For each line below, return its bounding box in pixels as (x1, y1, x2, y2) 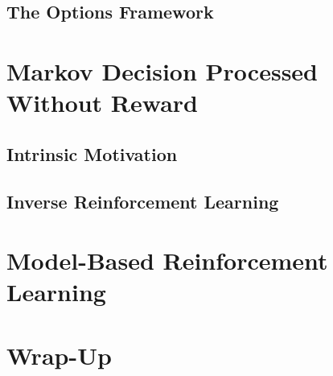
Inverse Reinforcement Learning (6, 188, 279, 213)
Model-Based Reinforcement (6, 244, 328, 277)
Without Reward (6, 86, 198, 119)
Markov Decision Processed (6, 54, 318, 87)
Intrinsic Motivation (6, 141, 178, 166)
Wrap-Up (6, 338, 112, 371)
